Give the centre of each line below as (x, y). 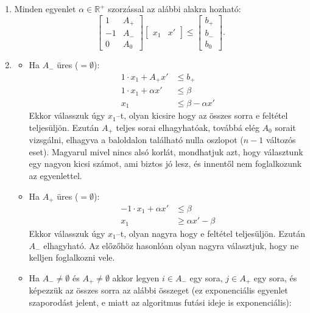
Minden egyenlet (45, 9)
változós (281, 140)
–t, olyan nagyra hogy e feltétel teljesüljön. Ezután (211, 233)
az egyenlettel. (55, 175)
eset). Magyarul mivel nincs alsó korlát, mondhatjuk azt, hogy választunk (166, 151)
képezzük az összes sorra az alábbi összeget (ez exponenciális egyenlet (158, 290)
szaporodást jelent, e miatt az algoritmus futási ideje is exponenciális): (160, 302)
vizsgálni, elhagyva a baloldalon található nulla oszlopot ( (136, 140)
